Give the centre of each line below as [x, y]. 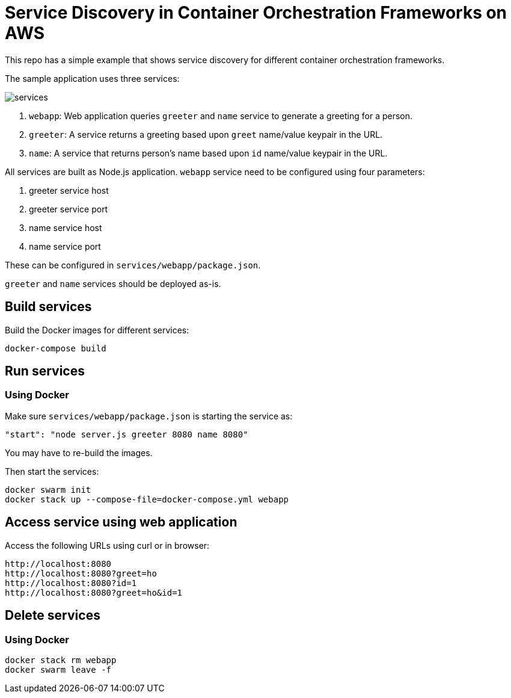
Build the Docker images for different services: [97, 330]
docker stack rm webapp [61, 660]
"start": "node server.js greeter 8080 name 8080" [127, 434]
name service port [65, 246]
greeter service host [69, 190]
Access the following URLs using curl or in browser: [107, 545]
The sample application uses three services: [92, 78]
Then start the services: [52, 471]
